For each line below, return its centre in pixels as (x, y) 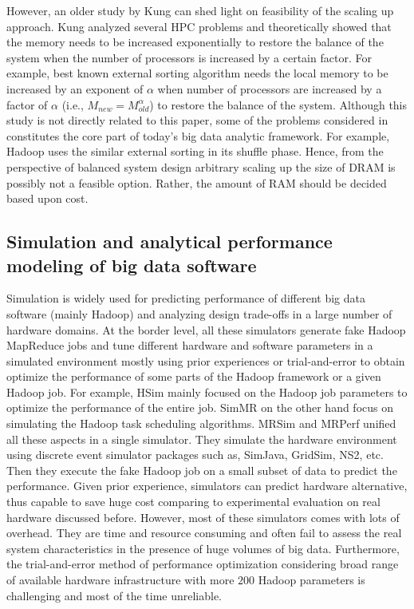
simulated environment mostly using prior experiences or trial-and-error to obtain (206, 360)
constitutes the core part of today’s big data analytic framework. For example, (198, 135)
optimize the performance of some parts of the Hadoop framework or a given (194, 376)
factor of (27, 104)
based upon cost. (47, 198)
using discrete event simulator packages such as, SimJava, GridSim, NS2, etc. (195, 455)
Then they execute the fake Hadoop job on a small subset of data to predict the (202, 470)
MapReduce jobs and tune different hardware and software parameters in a (190, 345)
